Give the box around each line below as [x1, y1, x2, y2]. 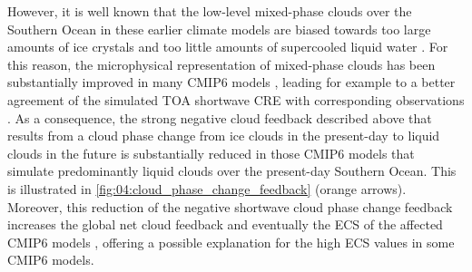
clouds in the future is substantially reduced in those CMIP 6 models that [7, 143, 415, 162]
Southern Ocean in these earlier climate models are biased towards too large [7, 19, 431, 38]
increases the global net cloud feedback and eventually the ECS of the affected [7, 215, 443, 234]
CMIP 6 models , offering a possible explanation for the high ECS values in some [7, 232, 455, 251]
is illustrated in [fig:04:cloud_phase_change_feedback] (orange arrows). [7, 179, 407, 198]
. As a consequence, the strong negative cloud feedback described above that [7, 108, 432, 127]
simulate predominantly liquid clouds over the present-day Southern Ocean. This [7, 161, 457, 180]
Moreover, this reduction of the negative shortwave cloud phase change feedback [7, 197, 453, 216]
